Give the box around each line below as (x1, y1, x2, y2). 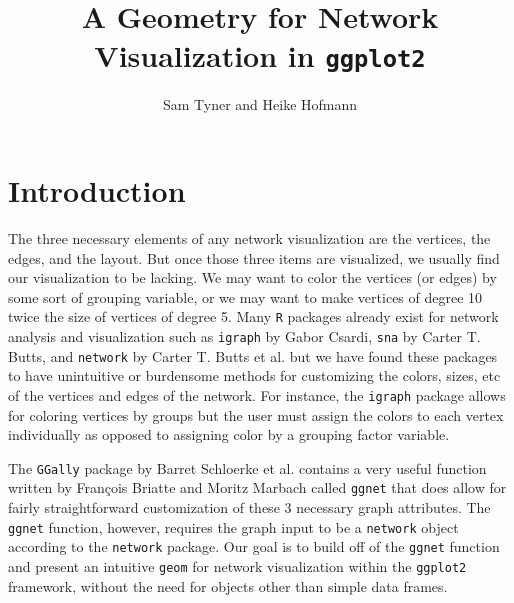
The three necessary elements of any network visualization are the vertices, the (8, 227, 491, 248)
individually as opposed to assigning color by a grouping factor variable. (8, 424, 450, 445)
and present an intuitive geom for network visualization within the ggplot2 (8, 555, 467, 576)
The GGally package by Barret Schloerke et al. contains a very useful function (8, 457, 487, 478)
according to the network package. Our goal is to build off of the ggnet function (8, 536, 500, 557)
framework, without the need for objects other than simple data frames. (8, 575, 448, 596)
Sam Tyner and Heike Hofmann (162, 94, 358, 115)
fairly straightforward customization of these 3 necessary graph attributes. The (8, 497, 491, 518)
